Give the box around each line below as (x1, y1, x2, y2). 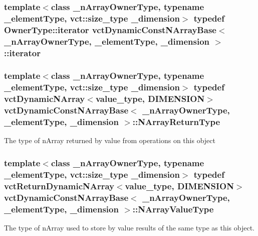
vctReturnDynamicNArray (4, 179, 114, 192)
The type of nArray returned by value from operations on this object (4, 135, 215, 146)
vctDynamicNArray (4, 92, 85, 105)
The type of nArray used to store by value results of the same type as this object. (4, 222, 254, 232)
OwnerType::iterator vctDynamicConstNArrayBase (4, 23, 216, 36)
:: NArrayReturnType (132, 115, 220, 128)
